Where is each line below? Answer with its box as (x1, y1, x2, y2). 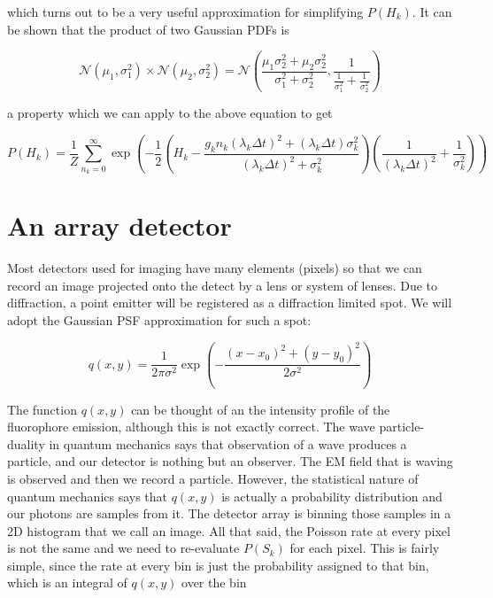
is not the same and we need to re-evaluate (7, 539, 240, 557)
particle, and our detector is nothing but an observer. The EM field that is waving (7, 452, 453, 470)
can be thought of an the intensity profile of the (131, 400, 390, 418)
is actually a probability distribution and (221, 486, 443, 505)
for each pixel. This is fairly (289, 539, 440, 557)
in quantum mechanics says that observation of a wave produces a (49, 434, 407, 453)
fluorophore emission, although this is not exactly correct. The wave (7, 417, 375, 436)
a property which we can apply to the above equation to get (7, 103, 333, 121)
